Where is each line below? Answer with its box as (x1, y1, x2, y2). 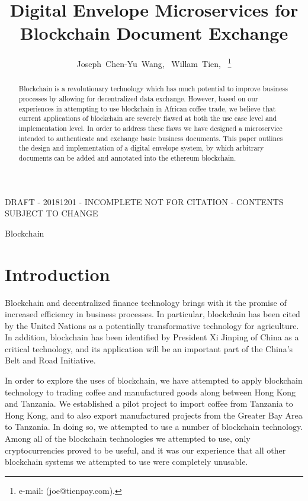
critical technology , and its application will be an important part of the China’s (5, 342, 293, 355)
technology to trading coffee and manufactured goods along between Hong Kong (5, 385, 296, 398)
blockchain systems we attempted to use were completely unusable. (5, 455, 248, 468)
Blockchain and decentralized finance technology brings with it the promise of (5, 296, 287, 308)
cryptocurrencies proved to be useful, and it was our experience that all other (5, 443, 286, 456)
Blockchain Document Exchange (20, 21, 288, 45)
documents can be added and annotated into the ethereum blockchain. (18, 152, 236, 162)
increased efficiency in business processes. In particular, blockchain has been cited (5, 308, 300, 320)
